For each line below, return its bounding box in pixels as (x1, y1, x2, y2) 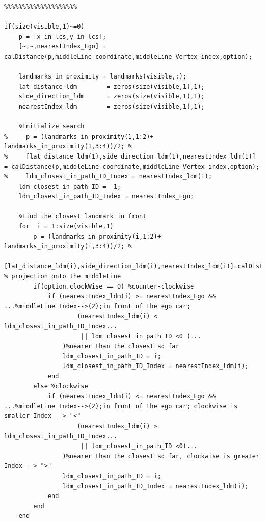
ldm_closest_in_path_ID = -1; (18, 182, 121, 190)
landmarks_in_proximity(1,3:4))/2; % (4, 143, 132, 150)
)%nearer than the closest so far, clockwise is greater (62, 452, 260, 460)
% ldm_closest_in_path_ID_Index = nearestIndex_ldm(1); (4, 173, 213, 180)
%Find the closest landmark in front (18, 213, 147, 220)
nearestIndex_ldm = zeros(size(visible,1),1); (18, 102, 205, 110)
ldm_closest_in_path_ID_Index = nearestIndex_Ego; (18, 193, 194, 200)
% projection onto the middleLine (4, 273, 121, 280)
